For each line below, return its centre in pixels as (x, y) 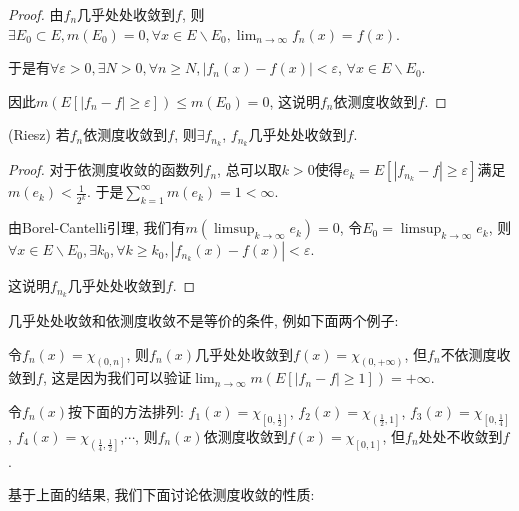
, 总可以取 (249, 169)
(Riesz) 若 (39, 134)
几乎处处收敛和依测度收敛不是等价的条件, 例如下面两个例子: (203, 319)
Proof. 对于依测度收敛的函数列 (106, 169)
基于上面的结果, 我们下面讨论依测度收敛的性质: (161, 494)
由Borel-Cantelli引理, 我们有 (97, 227)
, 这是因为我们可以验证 (117, 377)
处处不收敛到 (460, 435)
